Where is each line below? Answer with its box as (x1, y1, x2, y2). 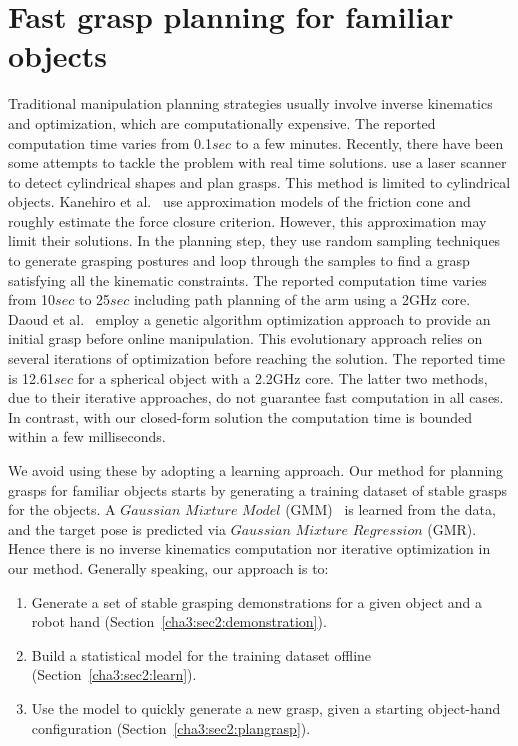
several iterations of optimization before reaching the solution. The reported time (8, 348, 506, 369)
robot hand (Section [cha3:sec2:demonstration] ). (31, 611, 327, 632)
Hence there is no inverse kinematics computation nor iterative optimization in (8, 538, 491, 559)
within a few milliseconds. (8, 426, 166, 447)
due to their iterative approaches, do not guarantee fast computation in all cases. (8, 387, 504, 408)
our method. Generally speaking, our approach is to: (8, 557, 329, 578)
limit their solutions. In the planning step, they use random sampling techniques (8, 230, 501, 251)
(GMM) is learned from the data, (285, 499, 496, 520)
